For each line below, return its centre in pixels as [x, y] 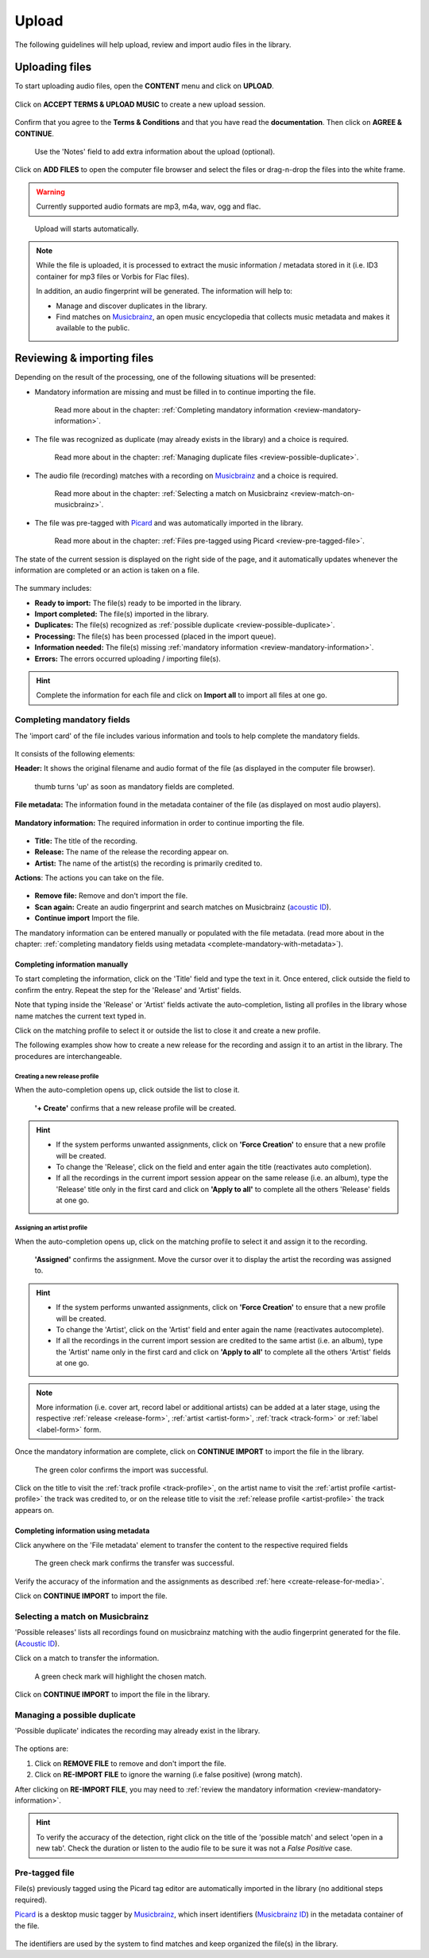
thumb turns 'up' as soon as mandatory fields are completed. [134, 786]
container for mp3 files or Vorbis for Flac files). [113, 276]
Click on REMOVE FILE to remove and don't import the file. [130, 1763]
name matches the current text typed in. [80, 1016]
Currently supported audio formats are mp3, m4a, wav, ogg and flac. [149, 206]
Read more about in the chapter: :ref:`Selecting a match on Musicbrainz [172, 493]
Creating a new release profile [57, 1076]
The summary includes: [53, 588]
